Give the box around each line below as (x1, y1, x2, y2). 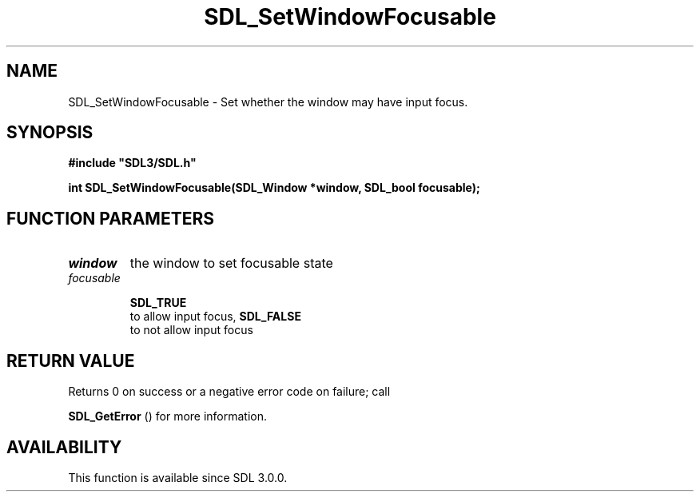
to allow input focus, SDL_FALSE (129, 309, 301, 324)
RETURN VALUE (6, 350, 135, 371)
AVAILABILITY (6, 436, 122, 457)
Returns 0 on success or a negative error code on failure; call (68, 384, 391, 399)
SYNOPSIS (6, 122, 93, 143)
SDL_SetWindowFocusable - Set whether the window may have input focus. (68, 94, 468, 109)
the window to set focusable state (129, 255, 333, 272)
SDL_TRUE (129, 296, 187, 310)
